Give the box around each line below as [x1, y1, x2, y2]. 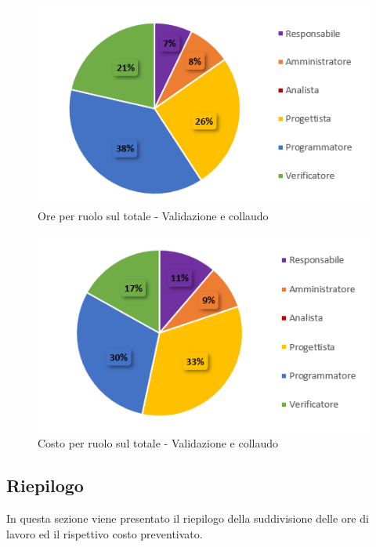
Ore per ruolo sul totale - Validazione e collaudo [38, 207, 269, 223]
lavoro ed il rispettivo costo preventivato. [6, 525, 203, 542]
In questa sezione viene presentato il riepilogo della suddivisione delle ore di [6, 509, 369, 526]
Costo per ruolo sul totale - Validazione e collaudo [38, 435, 279, 451]
